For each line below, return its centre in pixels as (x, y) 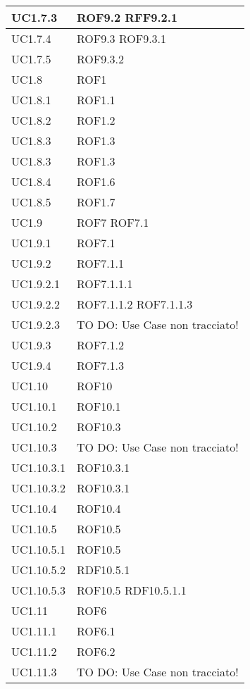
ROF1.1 (96, 100)
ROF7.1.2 (100, 345)
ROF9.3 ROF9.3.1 (121, 38)
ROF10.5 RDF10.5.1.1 (131, 590)
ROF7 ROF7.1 (113, 222)
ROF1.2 (96, 120)
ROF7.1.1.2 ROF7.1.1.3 (135, 304)
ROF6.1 (96, 631)
